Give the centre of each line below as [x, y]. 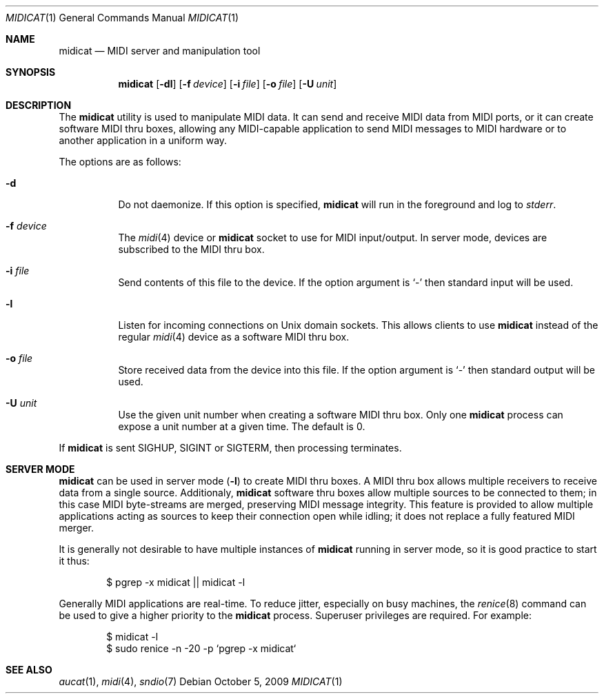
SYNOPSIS [31, 72]
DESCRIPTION [39, 105]
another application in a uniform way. [143, 140]
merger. [77, 528]
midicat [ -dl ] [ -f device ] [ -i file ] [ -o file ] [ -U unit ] [228, 84]
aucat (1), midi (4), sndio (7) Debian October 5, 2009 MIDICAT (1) [201, 681]
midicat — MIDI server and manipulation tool [160, 51]
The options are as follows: [120, 162]
